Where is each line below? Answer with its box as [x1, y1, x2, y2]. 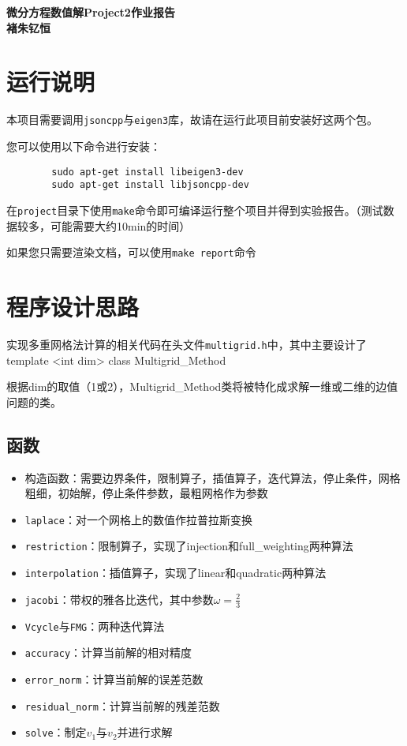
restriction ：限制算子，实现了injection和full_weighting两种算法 [24, 538, 353, 554]
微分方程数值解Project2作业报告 [6, 4, 175, 20]
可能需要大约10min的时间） [50, 217, 191, 234]
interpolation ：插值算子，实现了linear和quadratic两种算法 [24, 564, 327, 581]
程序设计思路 [6, 290, 140, 322]
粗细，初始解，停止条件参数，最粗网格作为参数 [24, 485, 268, 501]
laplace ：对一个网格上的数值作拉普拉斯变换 [24, 511, 252, 527]
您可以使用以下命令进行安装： [6, 137, 161, 154]
